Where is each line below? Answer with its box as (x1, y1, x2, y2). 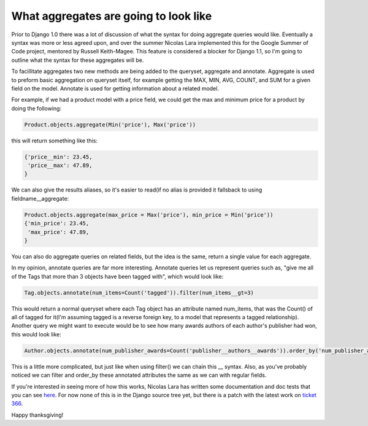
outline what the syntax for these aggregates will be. (11, 56, 144, 64)
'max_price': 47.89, (28, 228, 90, 236)
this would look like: (11, 330, 61, 338)
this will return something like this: (11, 137, 98, 144)
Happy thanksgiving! (11, 411, 64, 419)
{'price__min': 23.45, (24, 153, 93, 160)
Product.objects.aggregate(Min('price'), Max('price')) (24, 121, 196, 128)
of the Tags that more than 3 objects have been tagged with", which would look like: (11, 273, 224, 280)
